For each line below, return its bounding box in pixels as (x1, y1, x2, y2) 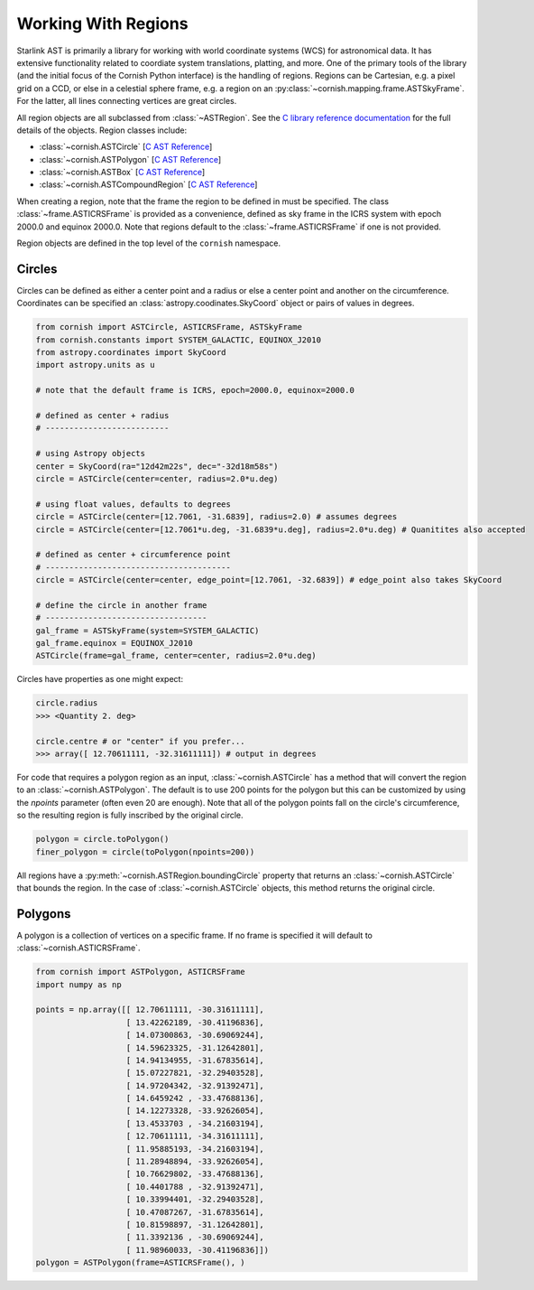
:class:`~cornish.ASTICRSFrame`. (16, 942, 141, 953)
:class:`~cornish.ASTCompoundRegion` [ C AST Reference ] (39, 179, 258, 190)
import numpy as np (35, 979, 122, 989)
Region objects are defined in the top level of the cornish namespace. (16, 238, 281, 248)
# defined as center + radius (35, 411, 170, 421)
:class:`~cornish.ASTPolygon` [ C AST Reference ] (39, 154, 222, 164)
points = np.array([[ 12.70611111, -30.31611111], (35, 1005, 265, 1015)
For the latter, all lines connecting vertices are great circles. (16, 96, 237, 107)
